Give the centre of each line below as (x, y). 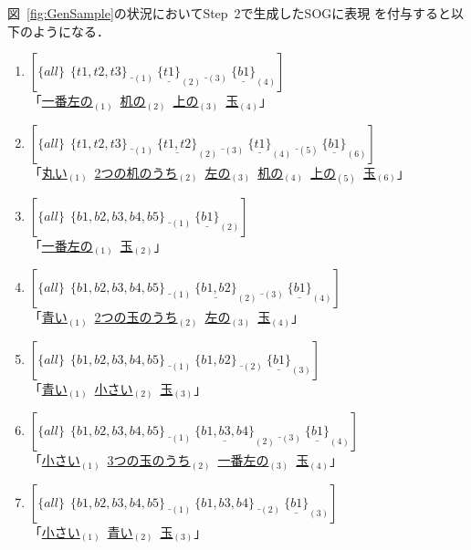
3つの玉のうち (149, 460)
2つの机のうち (136, 172)
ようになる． (71, 31)
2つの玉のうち (136, 317)
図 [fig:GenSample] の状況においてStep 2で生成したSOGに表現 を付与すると (229, 13)
